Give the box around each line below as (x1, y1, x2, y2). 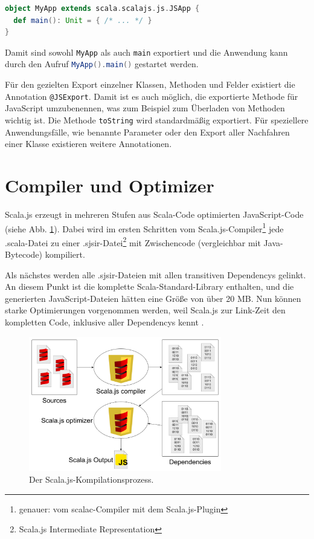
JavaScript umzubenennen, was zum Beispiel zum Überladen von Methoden (5, 102, 285, 114)
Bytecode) (5, 248, 43, 260)
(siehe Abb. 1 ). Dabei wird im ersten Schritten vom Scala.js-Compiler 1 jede (5, 220, 284, 235)
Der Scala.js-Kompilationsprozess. (29, 473, 154, 486)
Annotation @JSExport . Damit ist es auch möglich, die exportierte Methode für (5, 90, 298, 102)
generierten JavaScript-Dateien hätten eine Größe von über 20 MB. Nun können (5, 292, 301, 304)
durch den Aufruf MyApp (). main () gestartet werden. (5, 57, 199, 70)
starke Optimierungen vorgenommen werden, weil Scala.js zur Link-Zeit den (5, 304, 286, 316)
